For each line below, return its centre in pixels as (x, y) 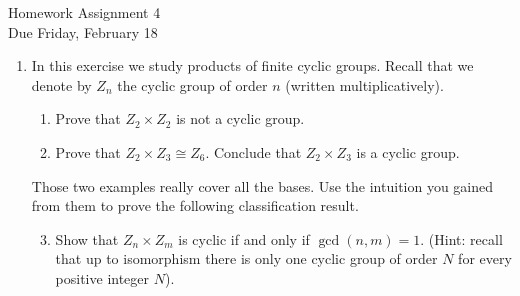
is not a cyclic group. (240, 118)
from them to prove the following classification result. (195, 205)
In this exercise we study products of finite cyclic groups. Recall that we (252, 65)
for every (485, 258)
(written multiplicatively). (364, 84)
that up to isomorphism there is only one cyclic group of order (246, 258)
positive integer (102, 277)
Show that (87, 238)
